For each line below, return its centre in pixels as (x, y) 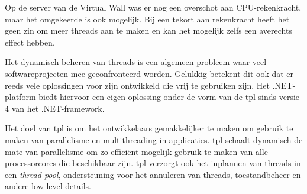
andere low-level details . (48, 186)
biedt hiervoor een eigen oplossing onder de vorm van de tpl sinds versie (169, 97)
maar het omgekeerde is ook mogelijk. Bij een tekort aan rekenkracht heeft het (147, 19)
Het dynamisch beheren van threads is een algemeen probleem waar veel (136, 62)
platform (20, 97)
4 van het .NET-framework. (55, 108)
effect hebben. (30, 42)
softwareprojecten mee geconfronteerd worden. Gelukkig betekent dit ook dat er (149, 73)
